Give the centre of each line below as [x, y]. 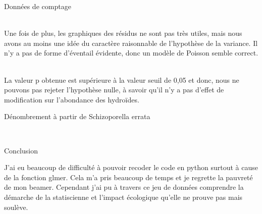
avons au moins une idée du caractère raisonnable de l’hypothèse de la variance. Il [131, 43]
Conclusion [21, 150]
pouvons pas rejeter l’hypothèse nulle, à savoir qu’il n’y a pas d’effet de [114, 90]
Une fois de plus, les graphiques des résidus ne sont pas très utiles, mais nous [123, 33]
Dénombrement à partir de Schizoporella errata [77, 116]
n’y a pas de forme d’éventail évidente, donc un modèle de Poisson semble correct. [131, 53]
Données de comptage [38, 6]
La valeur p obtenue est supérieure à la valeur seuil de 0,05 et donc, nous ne [122, 79]
